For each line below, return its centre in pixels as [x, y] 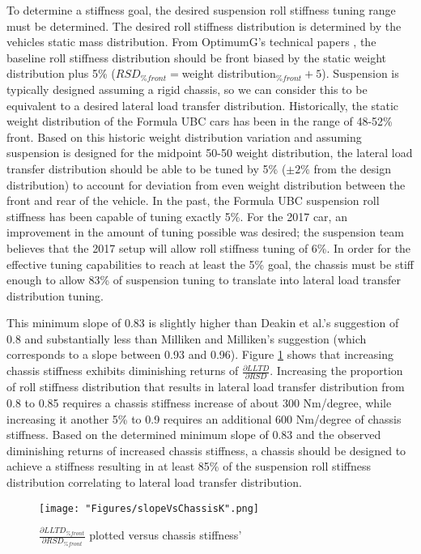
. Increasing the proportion [336, 371]
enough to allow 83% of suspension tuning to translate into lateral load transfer [204, 280]
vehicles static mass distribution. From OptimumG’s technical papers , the [191, 42]
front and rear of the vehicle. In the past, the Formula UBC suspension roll [193, 200]
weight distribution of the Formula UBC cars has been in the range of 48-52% [200, 121]
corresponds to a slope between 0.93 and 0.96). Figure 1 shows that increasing [200, 354]
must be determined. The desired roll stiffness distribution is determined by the [204, 26]
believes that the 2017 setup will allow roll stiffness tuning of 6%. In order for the [209, 247]
